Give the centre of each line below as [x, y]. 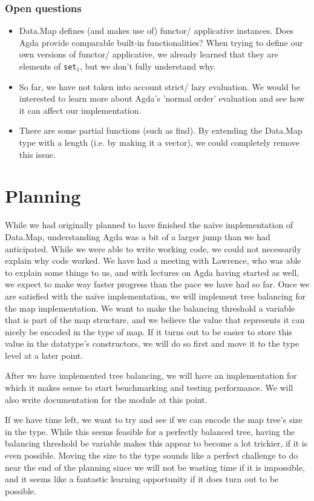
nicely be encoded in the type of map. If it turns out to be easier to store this [149, 331]
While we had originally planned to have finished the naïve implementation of [149, 225]
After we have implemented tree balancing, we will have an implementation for [151, 375]
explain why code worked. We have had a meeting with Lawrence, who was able [153, 260]
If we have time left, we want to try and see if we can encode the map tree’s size [154, 420]
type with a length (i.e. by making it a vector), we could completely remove [159, 142]
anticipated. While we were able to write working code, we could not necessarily [153, 248]
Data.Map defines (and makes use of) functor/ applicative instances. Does [156, 31]
